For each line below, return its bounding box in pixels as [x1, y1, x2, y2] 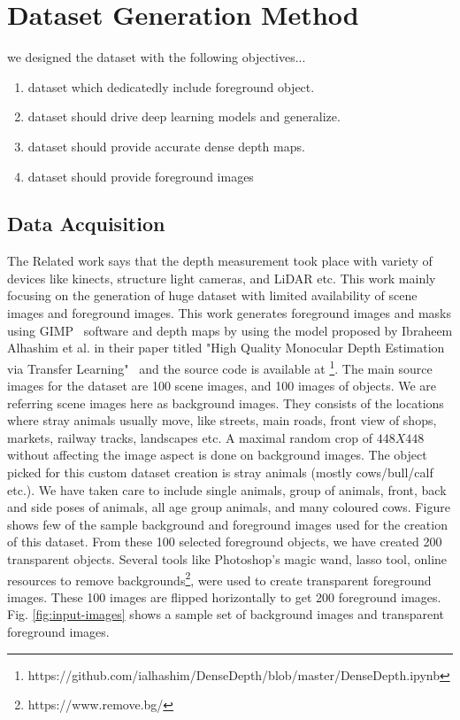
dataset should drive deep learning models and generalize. [27, 107, 341, 126]
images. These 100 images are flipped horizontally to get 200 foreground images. [7, 587, 441, 606]
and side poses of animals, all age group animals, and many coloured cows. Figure [7, 498, 450, 516]
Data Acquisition [7, 210, 165, 237]
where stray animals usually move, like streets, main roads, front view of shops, [7, 411, 437, 430]
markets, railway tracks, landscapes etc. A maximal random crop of [7, 428, 373, 446]
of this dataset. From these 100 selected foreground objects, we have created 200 [7, 532, 442, 551]
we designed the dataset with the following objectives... [7, 48, 306, 66]
